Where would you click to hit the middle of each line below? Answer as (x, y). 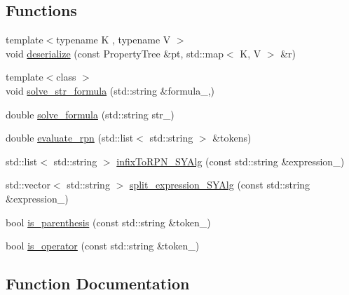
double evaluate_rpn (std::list (70, 138)
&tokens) (232, 138)
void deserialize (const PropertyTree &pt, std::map (115, 53)
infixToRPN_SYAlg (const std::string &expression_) (231, 161)
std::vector (28, 185)
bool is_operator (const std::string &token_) (103, 246)
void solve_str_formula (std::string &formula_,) (110, 90)
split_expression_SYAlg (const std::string (220, 185)
